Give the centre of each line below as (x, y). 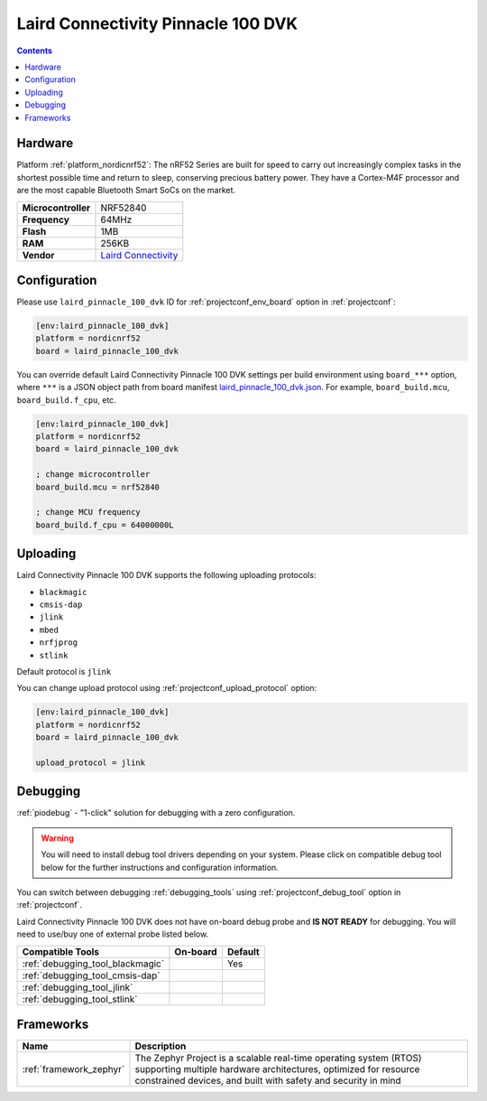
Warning (57, 838)
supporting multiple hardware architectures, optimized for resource (277, 1069)
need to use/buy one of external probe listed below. (113, 934)
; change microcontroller (93, 475)
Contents (35, 51)
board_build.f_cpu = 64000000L (105, 525)
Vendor (38, 255)
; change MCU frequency (88, 512)
